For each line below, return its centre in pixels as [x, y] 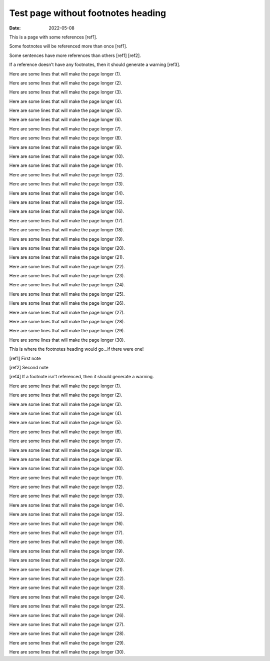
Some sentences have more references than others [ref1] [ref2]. [75, 55]
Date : [15, 28]
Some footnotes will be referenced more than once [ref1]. [68, 46]
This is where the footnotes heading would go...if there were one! [76, 349]
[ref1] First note [25, 358]
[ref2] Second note [29, 367]
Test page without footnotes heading [88, 13]
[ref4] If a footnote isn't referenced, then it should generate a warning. [82, 377]
